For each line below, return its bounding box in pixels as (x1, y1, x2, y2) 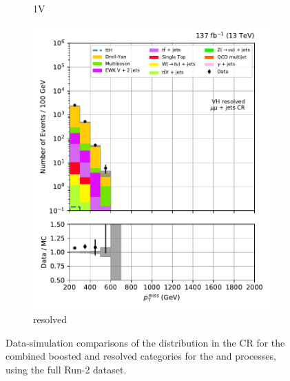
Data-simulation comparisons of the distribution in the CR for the (6, 335, 285, 349)
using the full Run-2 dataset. (6, 362, 127, 376)
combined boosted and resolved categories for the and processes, (6, 349, 276, 363)
